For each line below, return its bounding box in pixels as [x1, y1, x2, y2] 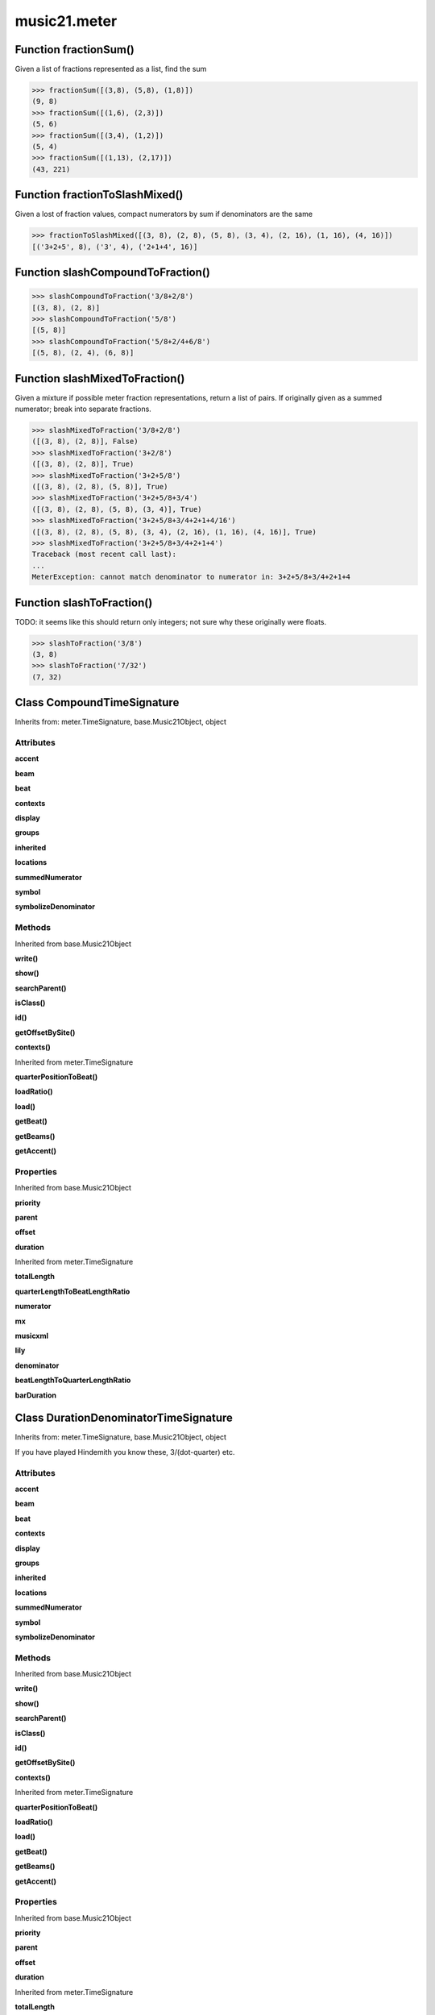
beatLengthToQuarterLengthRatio [14, 1375, 131, 1386]
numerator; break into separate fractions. [14, 404, 152, 414]
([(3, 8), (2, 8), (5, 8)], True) [31, 482, 168, 492]
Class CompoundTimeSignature [14, 696, 180, 709]
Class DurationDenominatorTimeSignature [14, 1411, 234, 1425]
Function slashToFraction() [14, 596, 153, 609]
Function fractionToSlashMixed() [14, 188, 184, 201]
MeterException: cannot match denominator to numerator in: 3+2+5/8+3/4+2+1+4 [31, 572, 350, 582]
